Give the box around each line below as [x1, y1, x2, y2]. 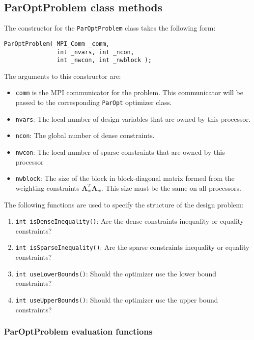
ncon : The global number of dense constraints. [15, 130, 155, 140]
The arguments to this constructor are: [4, 70, 121, 81]
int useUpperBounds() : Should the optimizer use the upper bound [15, 294, 218, 305]
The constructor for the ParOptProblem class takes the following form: [4, 23, 216, 33]
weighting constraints [15, 182, 80, 193]
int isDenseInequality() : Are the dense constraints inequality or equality [15, 216, 244, 226]
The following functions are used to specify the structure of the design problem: [4, 199, 244, 209]
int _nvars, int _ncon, [56, 48, 134, 56]
